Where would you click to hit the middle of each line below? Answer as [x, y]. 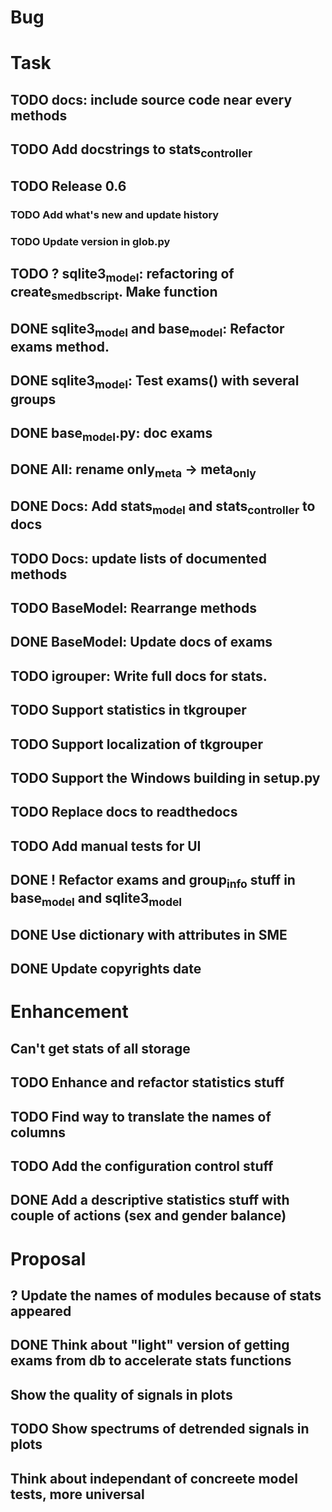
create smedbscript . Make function [114, 293]
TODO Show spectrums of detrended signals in [160, 1429]
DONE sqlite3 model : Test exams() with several [155, 382]
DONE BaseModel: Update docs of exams [141, 642]
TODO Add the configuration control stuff [142, 1166]
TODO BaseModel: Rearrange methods [133, 608]
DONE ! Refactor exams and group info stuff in [153, 881]
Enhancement [69, 1012]
